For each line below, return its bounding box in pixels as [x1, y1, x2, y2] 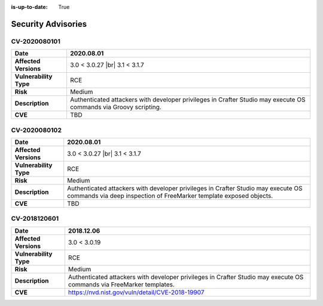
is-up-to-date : [11, 4, 48, 10]
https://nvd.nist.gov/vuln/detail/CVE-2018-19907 [68, 288, 205, 296]
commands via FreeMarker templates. [68, 280, 175, 289]
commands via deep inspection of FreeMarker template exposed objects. [66, 191, 273, 200]
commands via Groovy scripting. [69, 103, 161, 112]
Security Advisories [11, 18, 87, 29]
